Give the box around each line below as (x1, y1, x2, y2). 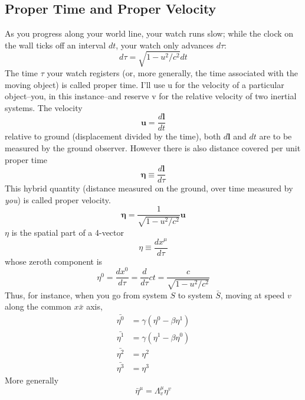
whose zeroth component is (5, 255, 103, 267)
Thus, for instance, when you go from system (5, 288, 168, 301)
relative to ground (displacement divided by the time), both (5, 130, 221, 142)
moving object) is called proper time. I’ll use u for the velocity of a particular (5, 78, 284, 90)
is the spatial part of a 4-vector (11, 226, 124, 238)
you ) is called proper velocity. (5, 193, 111, 206)
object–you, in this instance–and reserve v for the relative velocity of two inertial (5, 90, 297, 102)
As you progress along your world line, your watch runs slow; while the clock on (5, 27, 294, 40)
